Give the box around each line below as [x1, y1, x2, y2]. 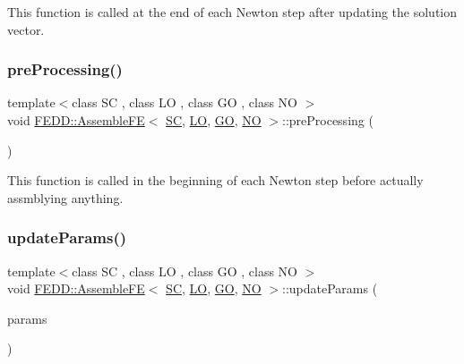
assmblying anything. [7, 188, 124, 207]
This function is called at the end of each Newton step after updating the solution [7, 3, 458, 21]
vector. [7, 20, 45, 38]
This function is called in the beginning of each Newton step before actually [7, 171, 424, 190]
